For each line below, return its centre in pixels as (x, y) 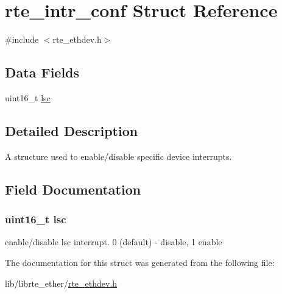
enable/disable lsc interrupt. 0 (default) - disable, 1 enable (114, 242)
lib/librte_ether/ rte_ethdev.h (61, 283)
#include (22, 39)
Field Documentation (73, 189)
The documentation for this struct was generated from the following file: (140, 262)
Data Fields (42, 72)
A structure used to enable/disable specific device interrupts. (118, 156)
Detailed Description (72, 130)
